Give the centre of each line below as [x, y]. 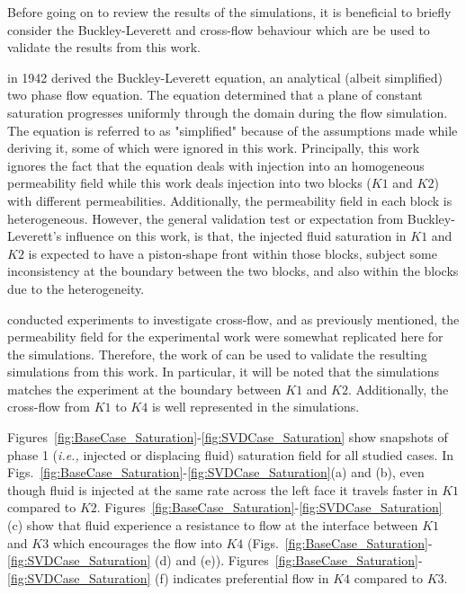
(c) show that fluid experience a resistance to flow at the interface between [213, 525]
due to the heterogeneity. [76, 288]
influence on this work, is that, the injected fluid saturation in [236, 236]
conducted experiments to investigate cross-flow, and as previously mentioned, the [233, 319]
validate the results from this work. [104, 47]
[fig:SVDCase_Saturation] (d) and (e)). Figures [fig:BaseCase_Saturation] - [215, 560]
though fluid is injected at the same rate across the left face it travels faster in [223, 489]
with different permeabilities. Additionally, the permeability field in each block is [230, 200]
